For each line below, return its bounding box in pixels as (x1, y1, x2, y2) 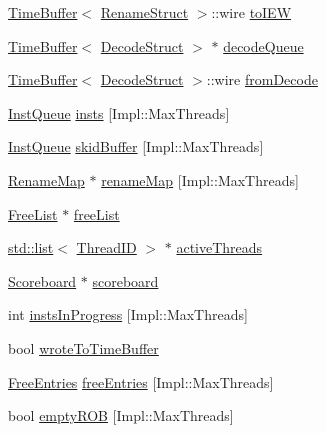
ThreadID (76, 237, 137, 258)
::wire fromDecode (206, 69, 318, 90)
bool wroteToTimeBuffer (8, 337, 159, 358)
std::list (8, 237, 54, 258)
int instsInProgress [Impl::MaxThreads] (8, 304, 248, 325)
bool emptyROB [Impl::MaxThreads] (8, 405, 234, 426)
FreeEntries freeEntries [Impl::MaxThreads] (8, 371, 274, 392)
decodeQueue (223, 35, 304, 56)
